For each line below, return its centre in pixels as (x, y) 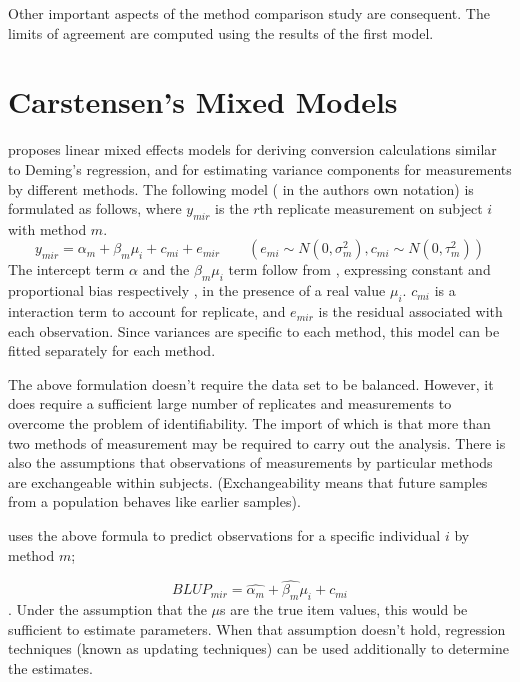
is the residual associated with (410, 311)
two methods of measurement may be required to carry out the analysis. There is (257, 442)
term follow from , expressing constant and (359, 269)
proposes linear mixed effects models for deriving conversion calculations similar (252, 149)
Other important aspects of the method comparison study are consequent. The (249, 13)
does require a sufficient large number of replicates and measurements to (230, 403)
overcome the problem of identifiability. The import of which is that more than (249, 423)
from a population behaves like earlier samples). (154, 501)
